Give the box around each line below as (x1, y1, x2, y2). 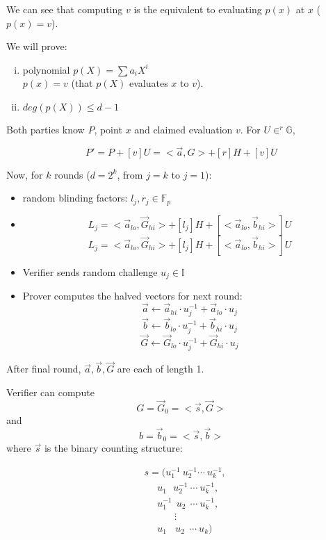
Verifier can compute (6, 384, 95, 399)
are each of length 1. (117, 361, 204, 376)
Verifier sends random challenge (22, 264, 158, 279)
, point (94, 122, 122, 136)
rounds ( (54, 167, 90, 181)
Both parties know (6, 122, 85, 136)
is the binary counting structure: (44, 441, 183, 455)
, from (117, 167, 143, 181)
